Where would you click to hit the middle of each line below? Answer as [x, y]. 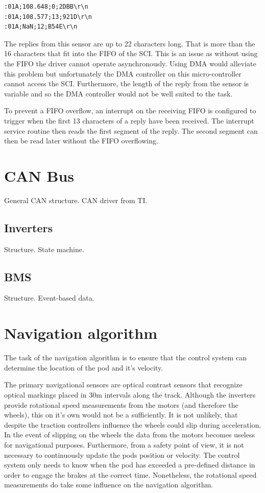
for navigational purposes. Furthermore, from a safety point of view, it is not [124, 444]
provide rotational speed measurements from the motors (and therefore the [121, 404]
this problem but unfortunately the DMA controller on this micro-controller [123, 73]
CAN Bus [39, 175]
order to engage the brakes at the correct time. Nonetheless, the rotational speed [130, 474]
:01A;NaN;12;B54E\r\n [41, 27]
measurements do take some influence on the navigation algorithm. [109, 485]
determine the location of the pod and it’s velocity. [84, 367]
